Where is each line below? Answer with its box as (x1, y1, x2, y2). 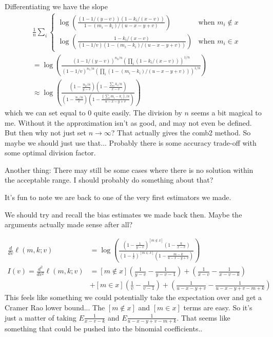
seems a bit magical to (191, 107, 262, 117)
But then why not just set (5, 127, 87, 138)
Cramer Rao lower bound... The (5, 302, 105, 312)
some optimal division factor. (5, 147, 96, 158)
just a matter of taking (5, 312, 76, 323)
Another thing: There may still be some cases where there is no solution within (5, 164, 254, 175)
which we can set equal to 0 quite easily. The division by (5, 107, 182, 117)
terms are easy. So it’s (183, 302, 252, 312)
